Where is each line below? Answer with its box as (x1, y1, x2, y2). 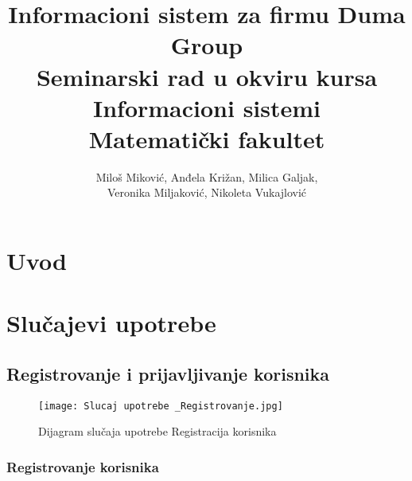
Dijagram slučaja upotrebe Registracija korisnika (38, 423, 277, 440)
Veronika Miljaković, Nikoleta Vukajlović (107, 184, 307, 201)
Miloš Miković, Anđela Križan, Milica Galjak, (95, 168, 318, 185)
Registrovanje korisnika (6, 457, 159, 476)
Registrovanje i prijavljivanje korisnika (6, 362, 330, 386)
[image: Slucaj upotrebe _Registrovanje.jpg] (38, 400, 283, 412)
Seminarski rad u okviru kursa (36, 60, 378, 92)
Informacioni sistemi (92, 91, 321, 123)
